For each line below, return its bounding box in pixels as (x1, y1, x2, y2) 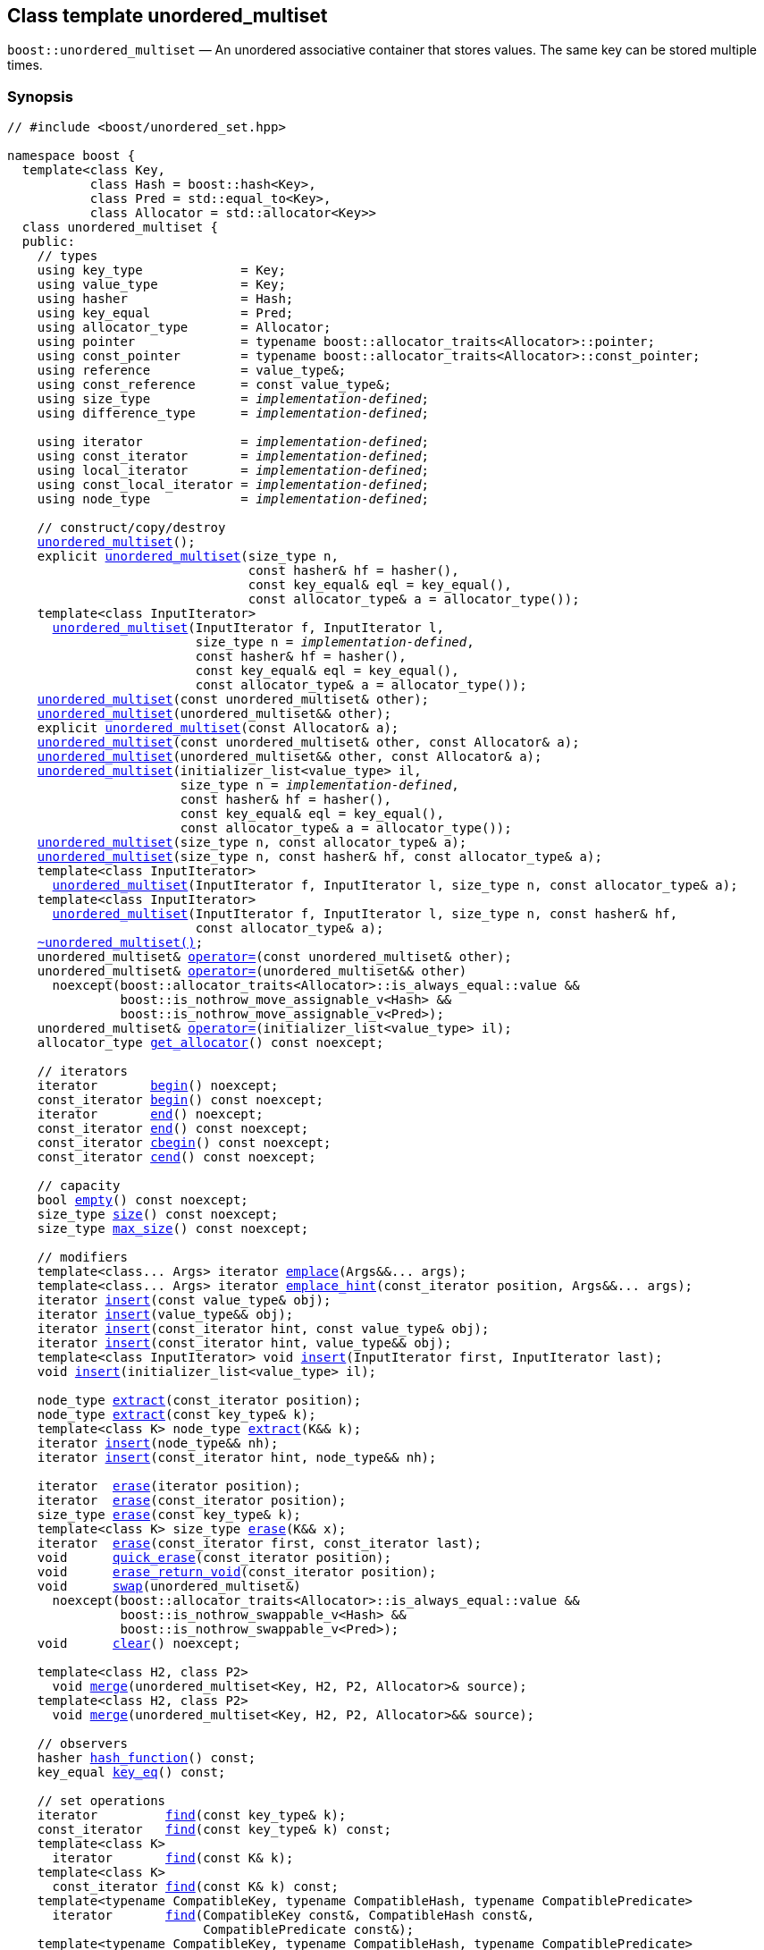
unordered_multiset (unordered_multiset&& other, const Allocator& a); (37, 749, 542, 764)
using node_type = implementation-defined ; (37, 492, 430, 507)
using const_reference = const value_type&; (37, 377, 391, 393)
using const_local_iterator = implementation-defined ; (37, 477, 430, 493)
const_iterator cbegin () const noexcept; (37, 1135, 332, 1151)
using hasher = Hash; (37, 291, 294, 307)
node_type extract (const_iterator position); (37, 1393, 362, 1408)
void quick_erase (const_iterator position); (37, 1550, 391, 1566)
